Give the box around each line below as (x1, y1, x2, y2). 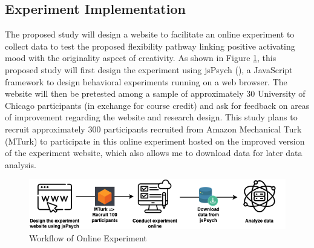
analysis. (5, 158, 36, 171)
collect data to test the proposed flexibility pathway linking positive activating (5, 39, 295, 52)
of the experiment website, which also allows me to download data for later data (5, 146, 303, 159)
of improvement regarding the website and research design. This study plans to (5, 111, 298, 123)
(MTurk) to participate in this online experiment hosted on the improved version (5, 134, 305, 147)
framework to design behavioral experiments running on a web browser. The (5, 75, 287, 88)
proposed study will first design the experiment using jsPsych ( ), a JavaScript (5, 63, 293, 76)
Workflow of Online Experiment (29, 232, 147, 244)
